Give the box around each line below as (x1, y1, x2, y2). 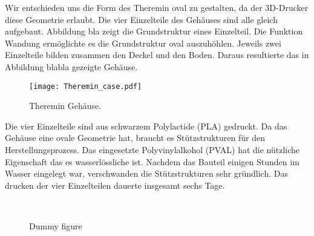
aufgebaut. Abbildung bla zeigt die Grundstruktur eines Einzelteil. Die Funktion (5, 25, 303, 38)
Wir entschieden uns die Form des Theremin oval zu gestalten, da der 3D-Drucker (5, 1, 309, 13)
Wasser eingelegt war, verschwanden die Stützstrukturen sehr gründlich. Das (5, 167, 288, 180)
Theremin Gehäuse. (29, 99, 102, 112)
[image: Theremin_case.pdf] (29, 82, 142, 91)
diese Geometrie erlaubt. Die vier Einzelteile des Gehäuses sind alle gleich (5, 13, 278, 25)
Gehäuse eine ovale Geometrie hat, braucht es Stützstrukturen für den (5, 131, 265, 144)
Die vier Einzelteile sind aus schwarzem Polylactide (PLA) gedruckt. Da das (5, 119, 287, 132)
